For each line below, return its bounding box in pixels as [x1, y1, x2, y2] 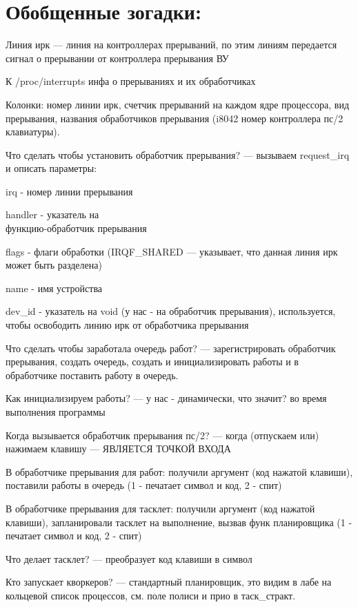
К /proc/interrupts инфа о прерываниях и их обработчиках [6, 74, 256, 88]
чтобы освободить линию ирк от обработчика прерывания [6, 318, 249, 332]
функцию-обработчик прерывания [6, 221, 147, 235]
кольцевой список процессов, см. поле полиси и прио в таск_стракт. [6, 588, 296, 602]
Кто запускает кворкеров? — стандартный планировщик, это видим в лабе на [6, 575, 332, 589]
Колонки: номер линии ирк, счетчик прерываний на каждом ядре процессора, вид [6, 97, 350, 111]
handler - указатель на [6, 207, 99, 222]
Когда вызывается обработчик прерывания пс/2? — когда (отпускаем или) [6, 427, 319, 442]
